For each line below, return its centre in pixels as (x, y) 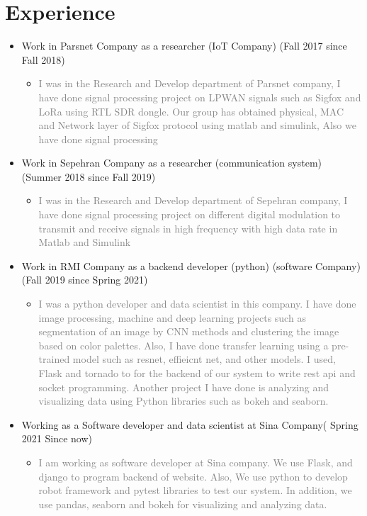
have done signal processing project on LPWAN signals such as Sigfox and (200, 97)
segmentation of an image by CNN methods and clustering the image (189, 331)
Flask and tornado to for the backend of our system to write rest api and (197, 373)
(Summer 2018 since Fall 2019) (89, 176)
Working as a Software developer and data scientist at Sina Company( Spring (190, 424)
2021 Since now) (57, 438)
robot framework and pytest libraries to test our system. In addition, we (195, 490)
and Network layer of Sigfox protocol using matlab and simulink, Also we (197, 125)
